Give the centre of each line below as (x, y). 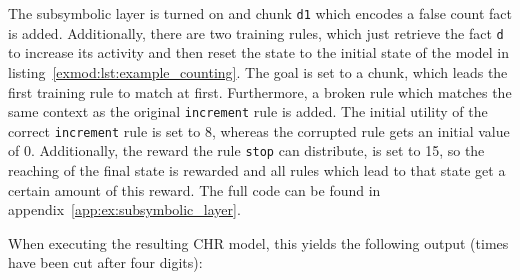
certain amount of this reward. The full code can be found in (194, 189)
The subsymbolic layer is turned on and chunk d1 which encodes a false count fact (260, 13)
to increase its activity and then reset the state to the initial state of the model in (258, 52)
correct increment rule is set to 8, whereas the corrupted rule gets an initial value (259, 130)
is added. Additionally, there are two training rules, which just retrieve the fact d (256, 32)
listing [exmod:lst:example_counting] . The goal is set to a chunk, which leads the (258, 71)
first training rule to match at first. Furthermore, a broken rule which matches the (260, 91)
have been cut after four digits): (105, 262)
